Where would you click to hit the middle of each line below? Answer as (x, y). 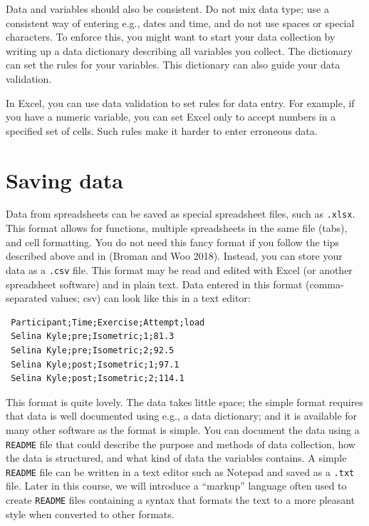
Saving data (65, 179)
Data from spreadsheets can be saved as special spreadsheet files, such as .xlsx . (181, 214)
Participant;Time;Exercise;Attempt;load (108, 322)
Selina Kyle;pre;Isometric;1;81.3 (93, 337)
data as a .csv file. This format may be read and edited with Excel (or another (179, 269)
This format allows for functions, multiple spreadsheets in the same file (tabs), (177, 228)
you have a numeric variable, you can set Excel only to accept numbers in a (171, 117)
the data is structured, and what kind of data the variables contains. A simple (176, 458)
